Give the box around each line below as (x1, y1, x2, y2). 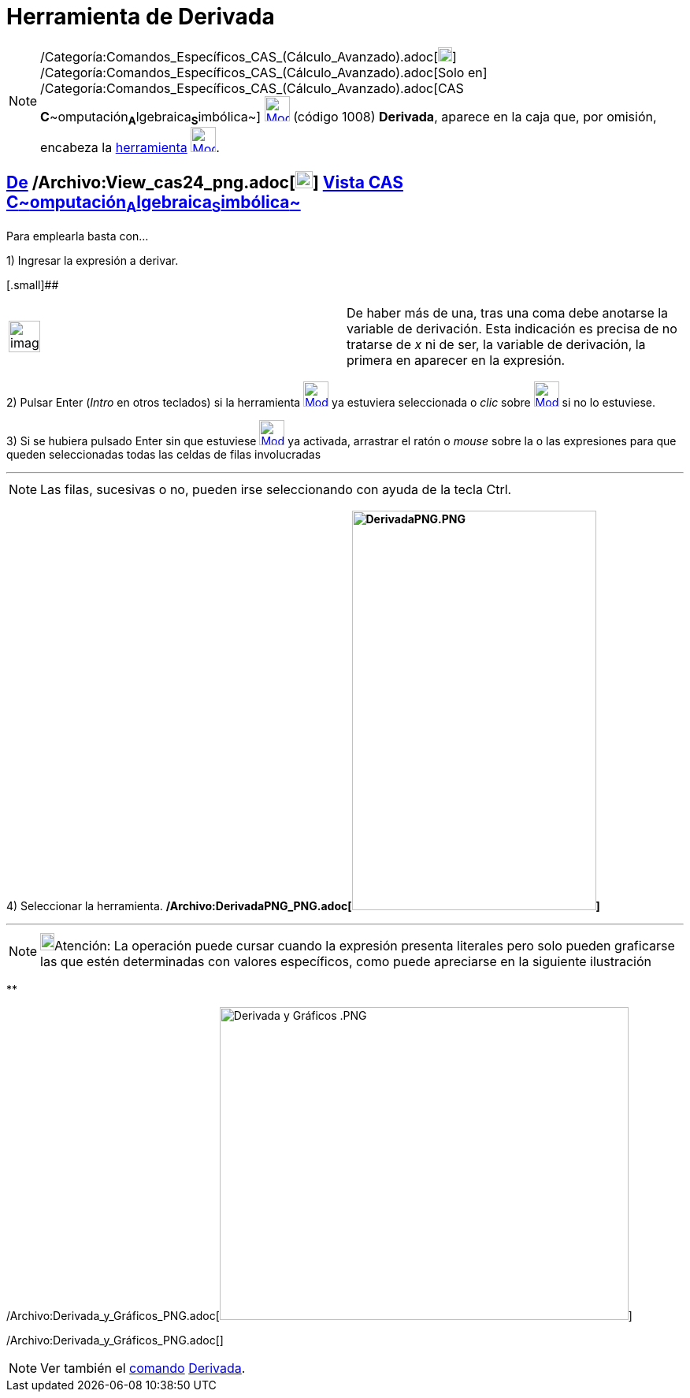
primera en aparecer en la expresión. (347, 351, 566, 368)
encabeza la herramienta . (40, 139, 220, 155)
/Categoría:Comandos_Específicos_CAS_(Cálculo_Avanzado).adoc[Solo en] (40, 64, 488, 80)
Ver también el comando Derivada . (40, 1359, 246, 1376)
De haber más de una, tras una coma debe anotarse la (347, 304, 669, 321)
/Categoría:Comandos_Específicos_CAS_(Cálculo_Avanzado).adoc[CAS (40, 80, 464, 96)
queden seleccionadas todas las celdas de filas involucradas (6, 447, 321, 461)
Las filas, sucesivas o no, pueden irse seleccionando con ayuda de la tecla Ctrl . (40, 481, 512, 497)
